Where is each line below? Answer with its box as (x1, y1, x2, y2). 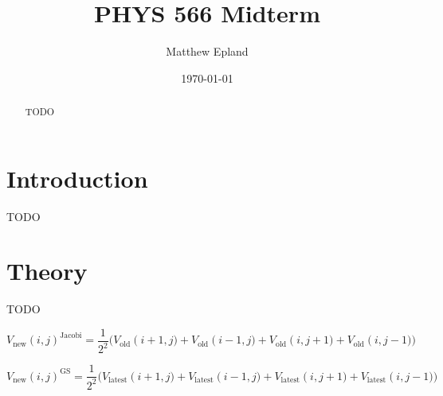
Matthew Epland (166, 43, 249, 60)
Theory (6, 254, 88, 287)
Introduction (6, 161, 148, 194)
